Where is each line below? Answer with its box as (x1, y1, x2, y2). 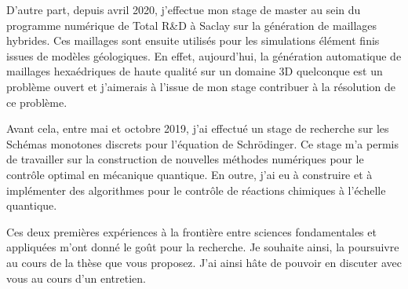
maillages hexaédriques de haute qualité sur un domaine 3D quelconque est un (6, 63, 383, 79)
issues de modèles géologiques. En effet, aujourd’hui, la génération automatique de (6, 47, 402, 64)
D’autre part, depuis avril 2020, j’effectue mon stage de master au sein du (6, 2, 361, 17)
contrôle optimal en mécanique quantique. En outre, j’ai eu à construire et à (6, 166, 373, 182)
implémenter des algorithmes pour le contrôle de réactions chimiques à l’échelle (6, 181, 386, 198)
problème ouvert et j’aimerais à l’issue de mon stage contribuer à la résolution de (6, 78, 396, 94)
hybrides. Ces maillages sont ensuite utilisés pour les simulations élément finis (6, 32, 380, 49)
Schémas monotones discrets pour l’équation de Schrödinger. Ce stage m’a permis (6, 135, 399, 152)
